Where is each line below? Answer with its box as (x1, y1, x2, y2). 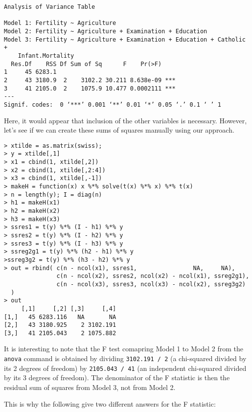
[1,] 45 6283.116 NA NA (4, 313, 116, 320)
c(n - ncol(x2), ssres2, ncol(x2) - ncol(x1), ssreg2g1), (56, 273, 250, 280)
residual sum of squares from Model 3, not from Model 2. (4, 382, 176, 392)
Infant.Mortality (18, 52, 74, 59)
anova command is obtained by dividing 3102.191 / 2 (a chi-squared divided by (4, 353, 247, 364)
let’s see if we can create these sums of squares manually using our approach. (4, 125, 234, 135)
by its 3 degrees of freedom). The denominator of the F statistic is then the (4, 372, 230, 383)
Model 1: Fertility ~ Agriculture (4, 20, 116, 27)
